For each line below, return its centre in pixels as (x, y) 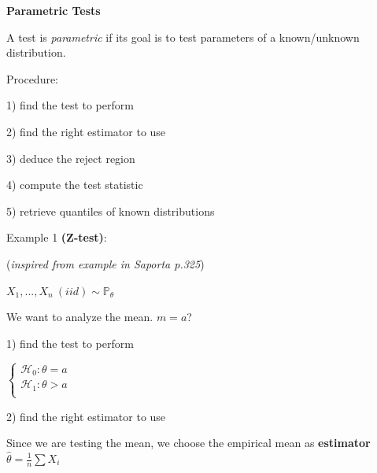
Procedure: (33, 78)
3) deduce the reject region (71, 158)
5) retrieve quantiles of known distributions (111, 211)
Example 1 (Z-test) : (57, 237)
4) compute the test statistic (75, 185)
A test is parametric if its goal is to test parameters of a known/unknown (183, 37)
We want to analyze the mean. (80, 317)
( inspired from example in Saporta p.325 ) (105, 263)
